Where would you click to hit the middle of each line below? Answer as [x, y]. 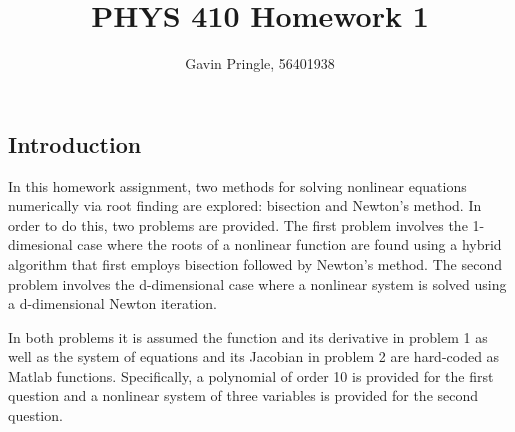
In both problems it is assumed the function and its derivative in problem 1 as [248, 336]
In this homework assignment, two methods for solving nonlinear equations [237, 185]
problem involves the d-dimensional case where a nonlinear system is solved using [257, 283]
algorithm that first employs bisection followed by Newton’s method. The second [255, 263]
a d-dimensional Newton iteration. [112, 303]
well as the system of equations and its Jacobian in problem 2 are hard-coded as [254, 356]
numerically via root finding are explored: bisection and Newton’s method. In [245, 205]
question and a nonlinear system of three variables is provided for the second [243, 395]
